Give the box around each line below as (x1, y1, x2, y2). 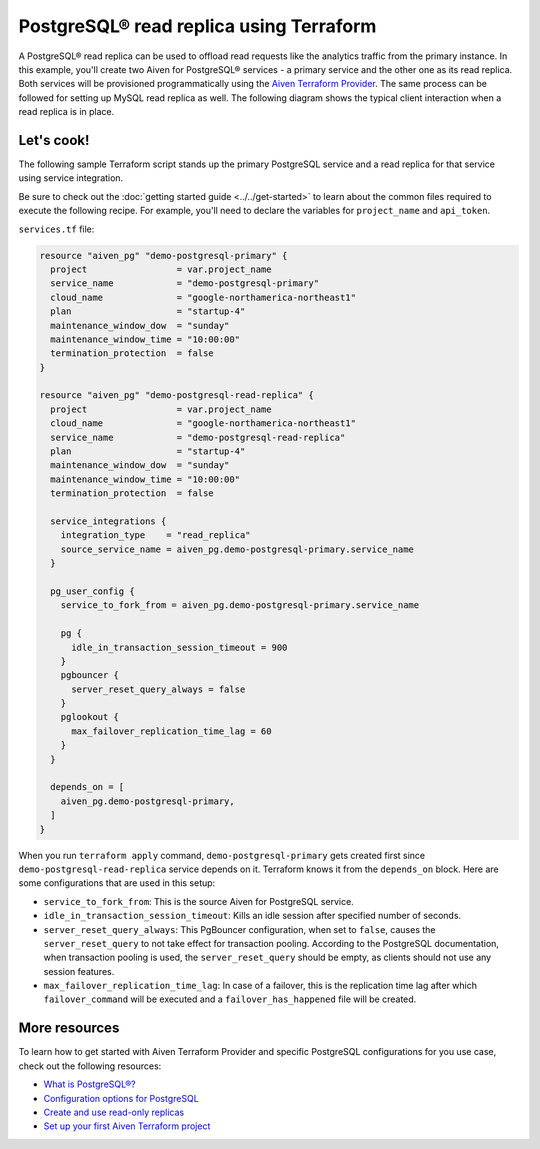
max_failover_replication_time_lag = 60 (71, 725, 272, 737)
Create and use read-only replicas (43, 1106, 185, 1118)
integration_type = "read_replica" (60, 530, 251, 541)
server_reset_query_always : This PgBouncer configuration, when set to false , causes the (43, 923, 436, 935)
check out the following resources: (18, 1060, 162, 1072)
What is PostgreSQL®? (43, 1078, 137, 1090)
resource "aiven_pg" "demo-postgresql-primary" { (39, 250, 288, 261)
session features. (43, 965, 115, 977)
